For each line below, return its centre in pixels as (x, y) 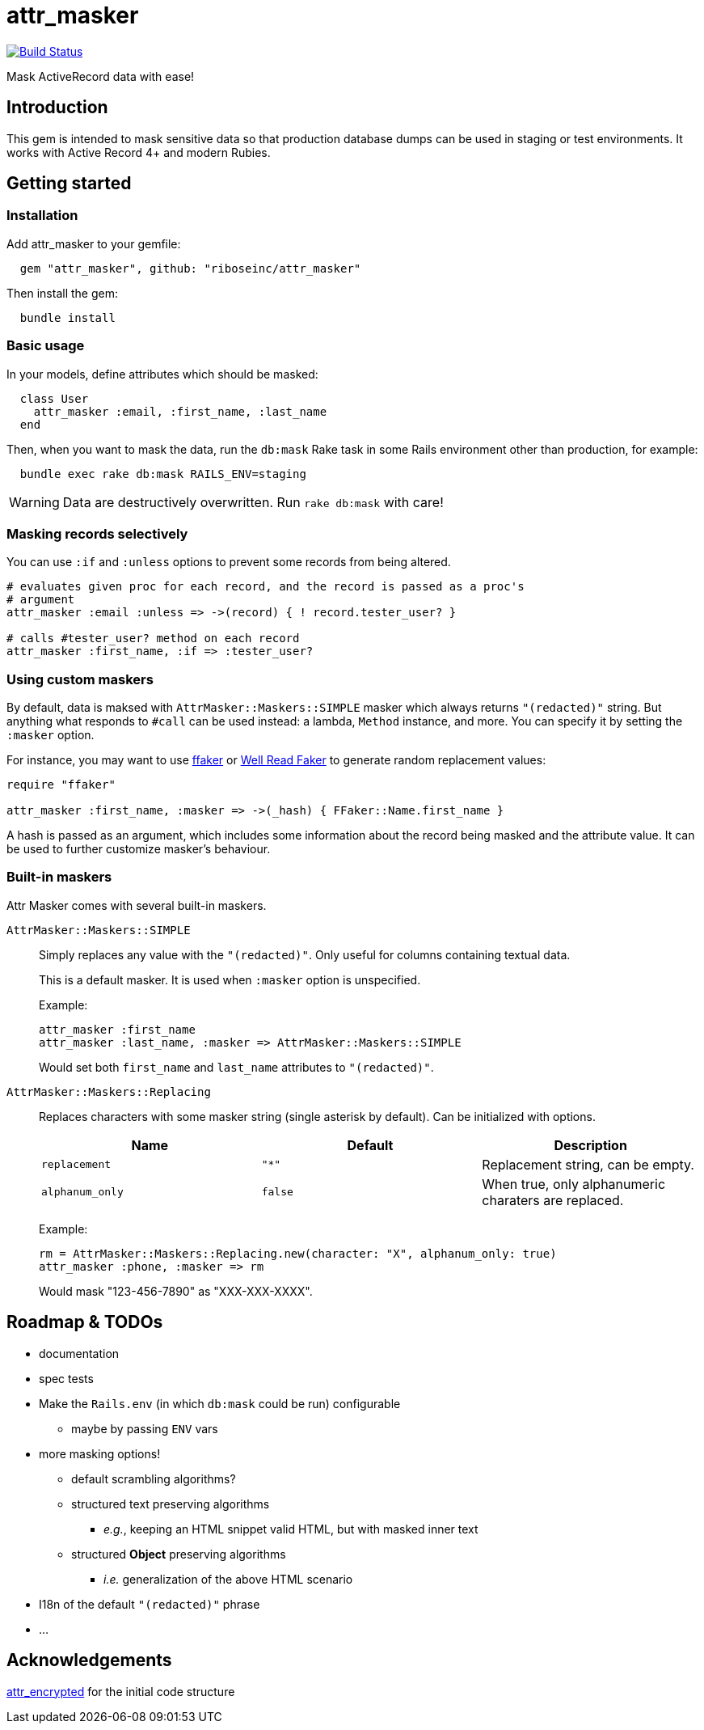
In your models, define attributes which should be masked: (162, 374)
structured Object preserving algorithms (179, 1554)
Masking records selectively (97, 533)
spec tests (66, 1378)
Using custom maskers (80, 679)
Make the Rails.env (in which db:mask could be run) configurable (220, 1403)
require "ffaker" (61, 785)
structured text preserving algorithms (171, 1504)
